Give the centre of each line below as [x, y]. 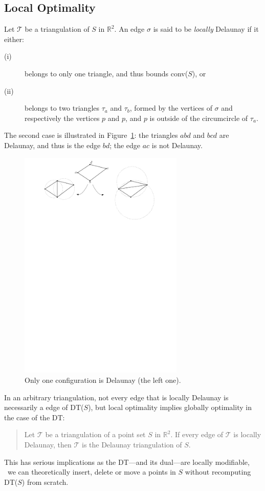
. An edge [129, 29]
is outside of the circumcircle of [199, 118]
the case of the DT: [35, 417]
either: [14, 39]
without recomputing [218, 472]
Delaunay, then [48, 445]
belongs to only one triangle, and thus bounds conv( [106, 73]
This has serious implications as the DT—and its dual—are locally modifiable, [127, 462]
